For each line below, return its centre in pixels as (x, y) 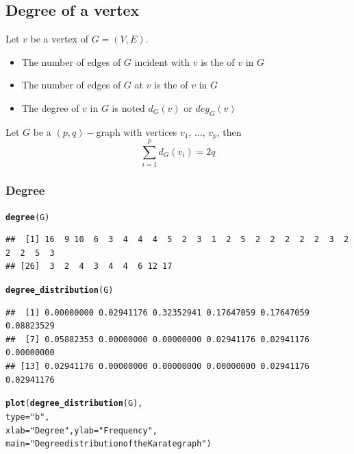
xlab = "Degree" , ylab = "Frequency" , (81, 430)
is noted (128, 107)
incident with (162, 61)
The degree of (50, 107)
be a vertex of (59, 39)
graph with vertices (137, 131)
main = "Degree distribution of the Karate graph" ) (109, 444)
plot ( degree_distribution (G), (74, 404)
